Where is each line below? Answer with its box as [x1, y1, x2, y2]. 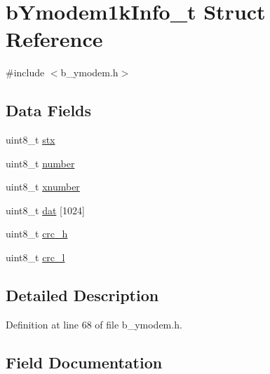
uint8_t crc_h [6, 226, 68, 241]
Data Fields [6, 99, 92, 121]
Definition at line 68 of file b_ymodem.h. [6, 317, 182, 331]
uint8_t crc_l [6, 250, 65, 265]
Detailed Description [6, 284, 159, 306]
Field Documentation [6, 351, 163, 373]
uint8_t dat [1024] [6, 202, 85, 217]
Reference [6, 25, 103, 53]
